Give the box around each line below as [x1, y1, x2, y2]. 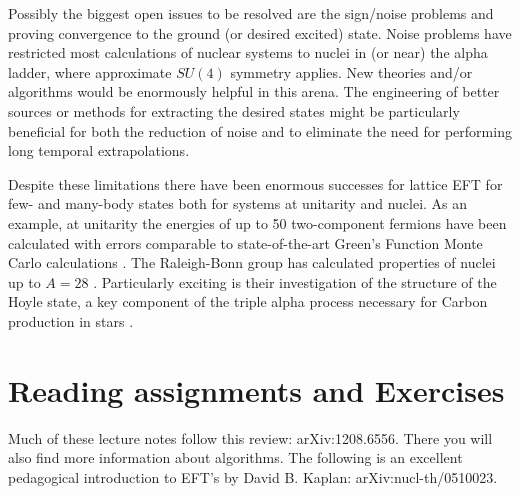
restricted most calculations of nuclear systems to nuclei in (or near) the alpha [8, 42, 488, 63]
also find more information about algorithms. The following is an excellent [8, 447, 463, 468]
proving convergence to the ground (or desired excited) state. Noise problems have [8, 22, 512, 43]
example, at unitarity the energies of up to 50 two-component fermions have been [8, 212, 507, 233]
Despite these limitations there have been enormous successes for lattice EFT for [8, 173, 503, 194]
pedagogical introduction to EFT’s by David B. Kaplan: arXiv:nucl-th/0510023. [8, 466, 498, 487]
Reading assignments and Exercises [8, 369, 505, 410]
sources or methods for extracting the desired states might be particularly [8, 100, 460, 121]
